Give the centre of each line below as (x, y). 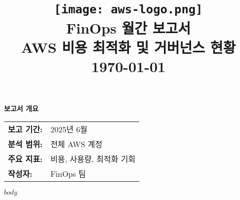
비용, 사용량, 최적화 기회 (93, 159)
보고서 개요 (21, 108)
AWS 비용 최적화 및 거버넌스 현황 (128, 47)
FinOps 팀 (68, 173)
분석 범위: (25, 144)
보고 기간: (25, 129)
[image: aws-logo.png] (128, 10)
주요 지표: (25, 159)
